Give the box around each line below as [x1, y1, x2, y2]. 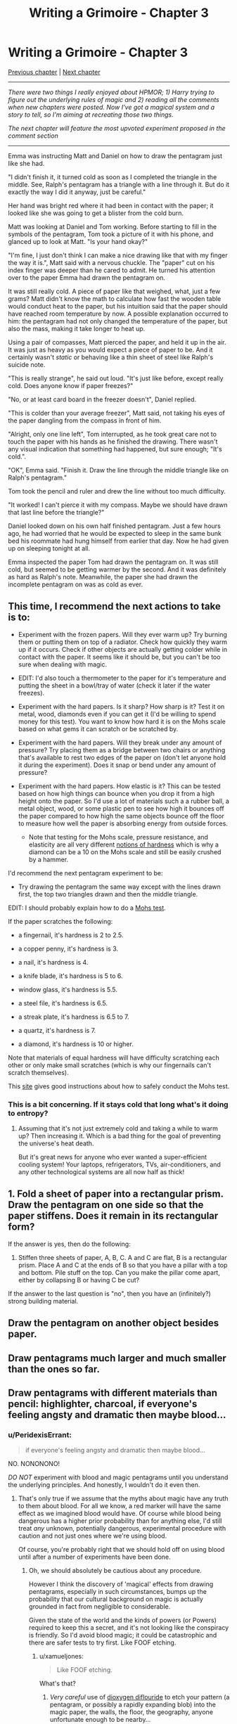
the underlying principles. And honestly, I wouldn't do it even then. [8, 1481, 200, 1489]
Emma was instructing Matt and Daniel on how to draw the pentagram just [8, 151, 223, 160]
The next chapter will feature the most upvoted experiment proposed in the [8, 124, 226, 132]
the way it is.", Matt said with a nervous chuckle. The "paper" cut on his [8, 258, 215, 266]
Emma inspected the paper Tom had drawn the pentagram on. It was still [8, 558, 219, 566]
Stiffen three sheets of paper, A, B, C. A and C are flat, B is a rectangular [18, 1253, 227, 1261]
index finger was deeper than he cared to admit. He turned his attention [8, 266, 216, 274]
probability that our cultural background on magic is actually [28, 1595, 203, 1604]
